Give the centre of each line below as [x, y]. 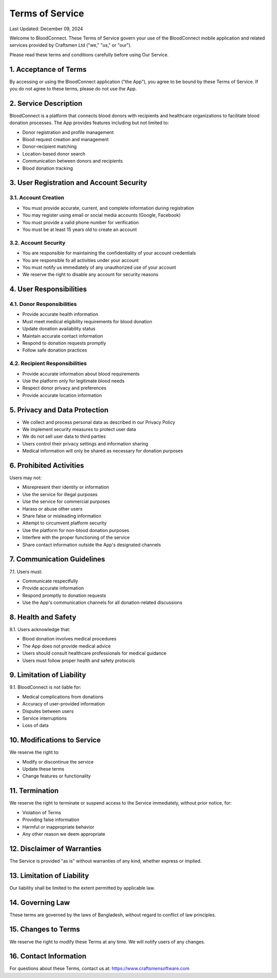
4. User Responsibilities [48, 289]
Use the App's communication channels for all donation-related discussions [102, 602]
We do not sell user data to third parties [64, 437]
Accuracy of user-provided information [64, 704]
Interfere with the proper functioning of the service [76, 537]
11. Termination [34, 791]
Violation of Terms [42, 812]
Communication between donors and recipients [73, 161]
